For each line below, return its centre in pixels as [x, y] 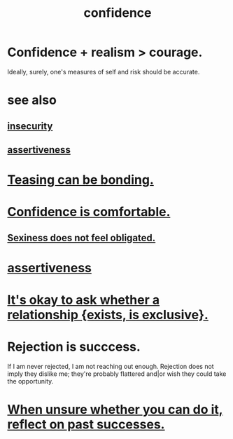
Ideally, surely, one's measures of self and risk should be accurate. [104, 72]
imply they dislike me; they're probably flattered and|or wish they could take [117, 374]
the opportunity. [30, 381]
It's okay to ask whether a [84, 300]
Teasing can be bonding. [80, 180]
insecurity [30, 126]
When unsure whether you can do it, [115, 410]
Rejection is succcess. [74, 347]
